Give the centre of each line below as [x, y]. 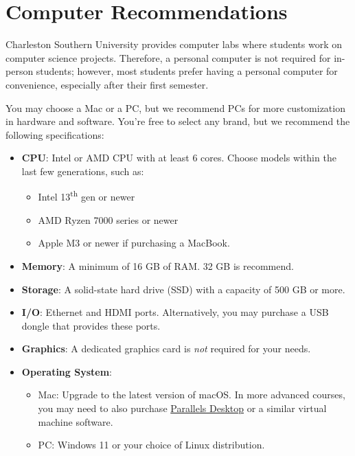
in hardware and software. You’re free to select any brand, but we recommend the [178, 121]
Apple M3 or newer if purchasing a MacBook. [134, 243]
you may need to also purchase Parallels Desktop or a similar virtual [182, 408]
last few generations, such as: [83, 171]
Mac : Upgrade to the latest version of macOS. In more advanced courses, [192, 395]
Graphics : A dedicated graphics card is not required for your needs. [166, 349]
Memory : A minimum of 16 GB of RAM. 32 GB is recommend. [158, 265]
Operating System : [67, 371]
